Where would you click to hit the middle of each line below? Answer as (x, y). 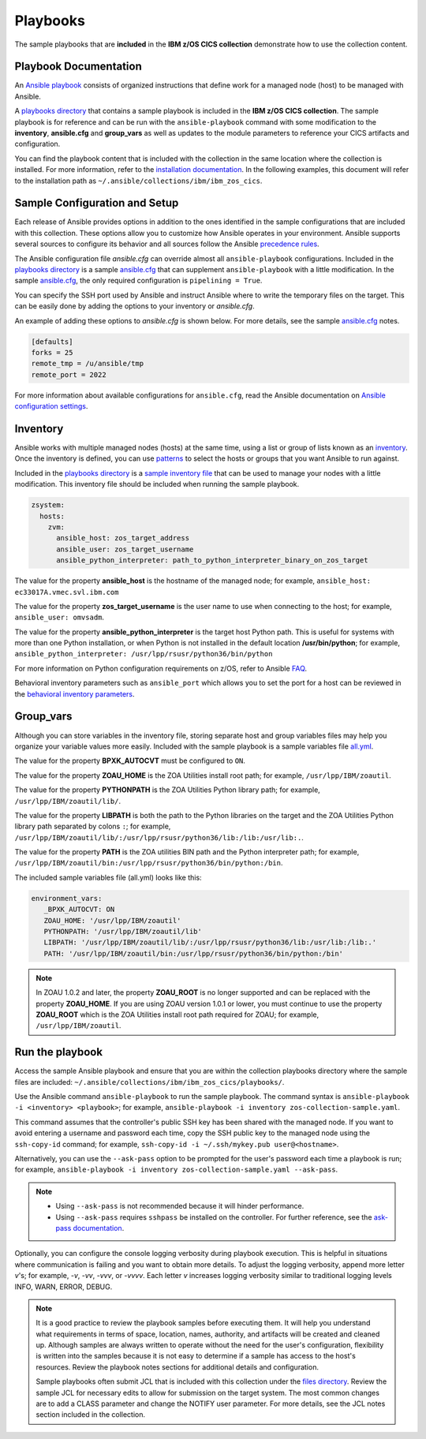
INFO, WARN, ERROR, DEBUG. (64, 1287)
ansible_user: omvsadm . (60, 617)
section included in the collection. (91, 1415)
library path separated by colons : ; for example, (93, 826)
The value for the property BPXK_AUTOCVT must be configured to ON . (130, 761)
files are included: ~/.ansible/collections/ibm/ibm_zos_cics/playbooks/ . (149, 1082)
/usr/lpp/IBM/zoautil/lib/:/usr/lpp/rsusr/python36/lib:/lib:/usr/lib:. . (159, 837)
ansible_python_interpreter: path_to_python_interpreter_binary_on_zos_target (212, 561)
